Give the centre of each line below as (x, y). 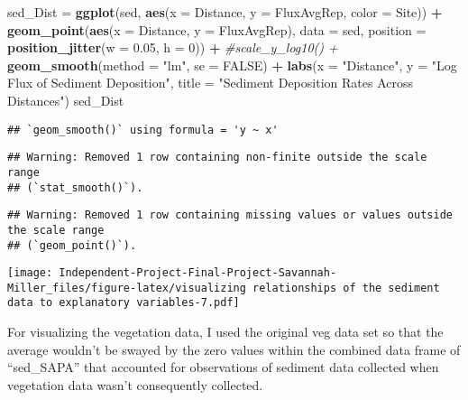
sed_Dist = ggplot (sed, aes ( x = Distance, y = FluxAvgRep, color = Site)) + (225, 12)
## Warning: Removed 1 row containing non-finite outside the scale (217, 158)
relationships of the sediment (346, 288)
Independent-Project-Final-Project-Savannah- (198, 273)
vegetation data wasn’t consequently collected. (135, 384)
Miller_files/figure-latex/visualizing (127, 288)
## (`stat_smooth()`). (75, 187)
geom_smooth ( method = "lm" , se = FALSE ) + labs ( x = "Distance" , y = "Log (232, 65)
